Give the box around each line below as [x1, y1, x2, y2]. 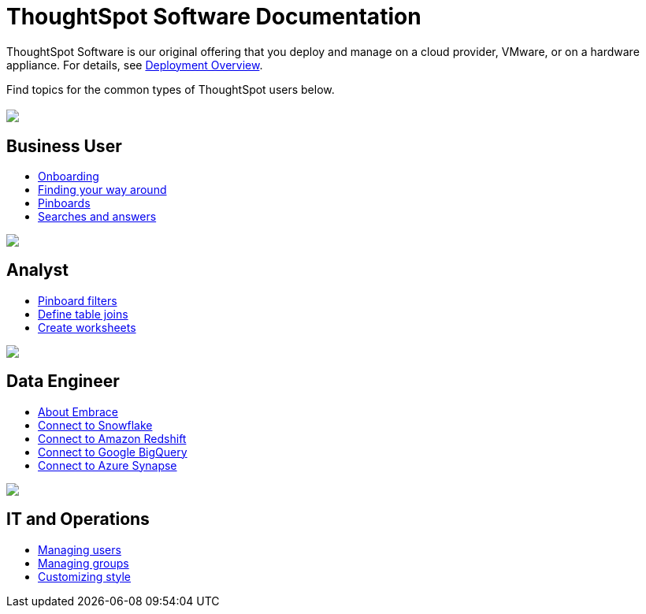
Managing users [38, 542, 121, 556]
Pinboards [38, 196, 91, 210]
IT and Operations [6, 509, 150, 530]
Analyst [6, 260, 69, 281]
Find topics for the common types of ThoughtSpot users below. [6, 82, 335, 96]
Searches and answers [38, 210, 157, 224]
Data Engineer [6, 371, 120, 392]
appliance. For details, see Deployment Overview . [6, 58, 263, 72]
